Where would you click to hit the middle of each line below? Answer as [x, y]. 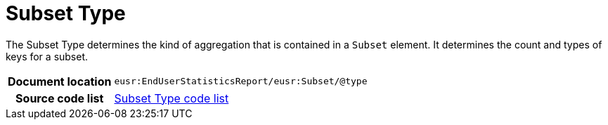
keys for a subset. [47, 56]
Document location [60, 81]
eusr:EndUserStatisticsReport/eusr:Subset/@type [241, 81]
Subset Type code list [172, 98]
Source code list [60, 98]
